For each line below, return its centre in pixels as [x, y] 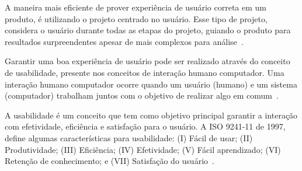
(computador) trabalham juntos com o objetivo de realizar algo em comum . [142, 95]
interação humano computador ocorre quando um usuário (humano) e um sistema [151, 84]
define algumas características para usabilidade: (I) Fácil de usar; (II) [129, 137]
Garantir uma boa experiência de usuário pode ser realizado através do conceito [147, 61]
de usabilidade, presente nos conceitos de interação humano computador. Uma [145, 72]
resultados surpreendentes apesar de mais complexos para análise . [124, 41]
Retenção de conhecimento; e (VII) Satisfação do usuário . [110, 161]
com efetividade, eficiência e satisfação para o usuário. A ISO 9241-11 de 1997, [145, 126]
